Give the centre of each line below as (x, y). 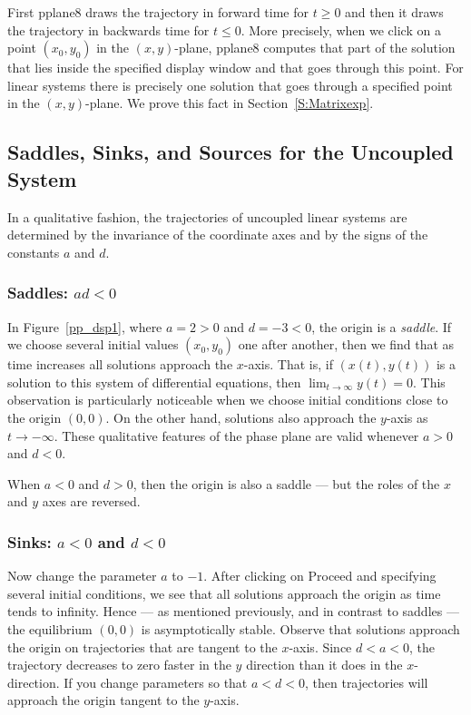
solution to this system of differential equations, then (154, 382)
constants (34, 252)
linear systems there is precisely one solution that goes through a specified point (230, 85)
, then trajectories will (366, 682)
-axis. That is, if (288, 364)
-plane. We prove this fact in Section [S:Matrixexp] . (230, 103)
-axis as (407, 417)
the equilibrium (50, 628)
